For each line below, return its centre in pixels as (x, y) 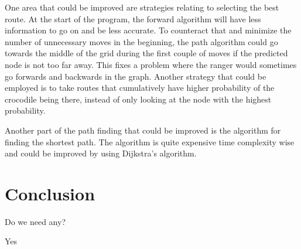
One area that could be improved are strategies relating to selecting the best (142, 7)
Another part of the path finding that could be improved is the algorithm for (143, 130)
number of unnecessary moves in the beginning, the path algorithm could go (141, 41)
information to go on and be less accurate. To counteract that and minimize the (148, 30)
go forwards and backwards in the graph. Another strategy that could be (136, 76)
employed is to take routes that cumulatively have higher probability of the (140, 88)
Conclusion (50, 193)
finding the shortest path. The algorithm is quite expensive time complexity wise (150, 141)
